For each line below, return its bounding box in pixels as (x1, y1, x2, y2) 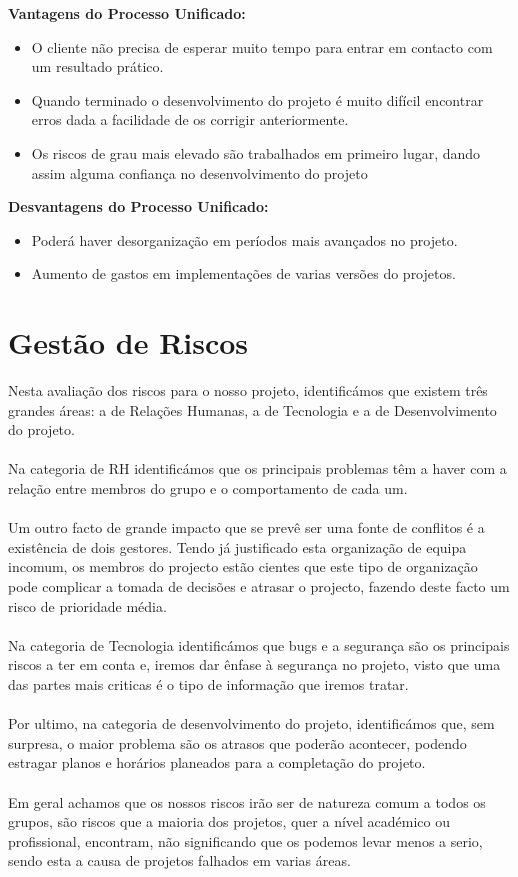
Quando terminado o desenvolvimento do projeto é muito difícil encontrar (31, 89, 484, 110)
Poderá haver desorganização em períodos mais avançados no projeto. (31, 229, 458, 250)
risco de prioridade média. (8, 595, 167, 616)
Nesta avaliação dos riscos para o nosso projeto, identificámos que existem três (8, 380, 488, 401)
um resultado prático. (31, 56, 164, 77)
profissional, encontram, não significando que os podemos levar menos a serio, (8, 830, 483, 851)
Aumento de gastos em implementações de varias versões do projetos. (31, 263, 456, 284)
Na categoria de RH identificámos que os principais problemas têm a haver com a (8, 458, 507, 479)
